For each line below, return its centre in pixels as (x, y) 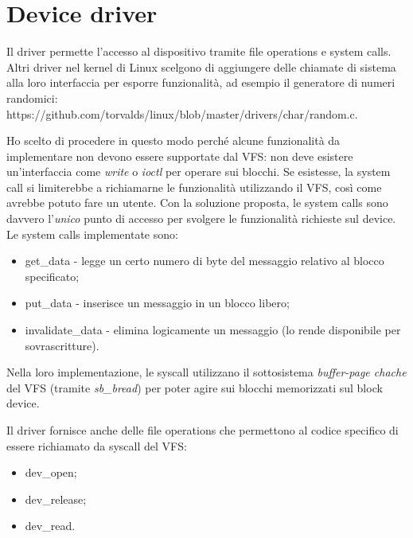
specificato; (52, 276)
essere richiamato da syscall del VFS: (97, 445)
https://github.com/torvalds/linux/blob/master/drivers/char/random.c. (182, 113)
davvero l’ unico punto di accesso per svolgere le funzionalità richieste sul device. (201, 218)
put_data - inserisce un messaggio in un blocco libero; (157, 303)
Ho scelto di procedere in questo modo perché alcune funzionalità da (173, 140)
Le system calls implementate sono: (92, 234)
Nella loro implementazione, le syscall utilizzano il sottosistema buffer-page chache (206, 372)
